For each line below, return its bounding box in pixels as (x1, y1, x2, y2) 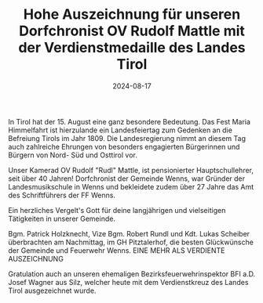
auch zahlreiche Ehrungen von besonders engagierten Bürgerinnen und (8, 142, 240, 151)
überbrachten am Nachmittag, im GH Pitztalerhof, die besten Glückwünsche (8, 237, 254, 247)
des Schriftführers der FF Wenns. (8, 190, 116, 200)
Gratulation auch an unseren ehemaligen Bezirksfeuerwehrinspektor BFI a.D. (8, 269, 256, 279)
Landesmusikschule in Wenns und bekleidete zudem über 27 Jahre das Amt (8, 182, 254, 191)
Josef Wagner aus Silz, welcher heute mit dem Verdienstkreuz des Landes (8, 277, 249, 287)
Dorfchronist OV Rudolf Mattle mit (18, 22, 246, 40)
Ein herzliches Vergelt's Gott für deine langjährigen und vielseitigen (8, 205, 226, 215)
